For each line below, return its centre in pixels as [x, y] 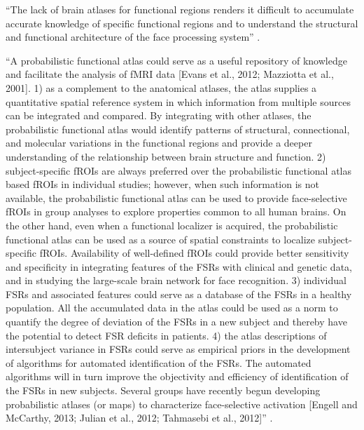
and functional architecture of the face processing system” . [133, 37]
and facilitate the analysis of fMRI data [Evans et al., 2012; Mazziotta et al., [170, 74]
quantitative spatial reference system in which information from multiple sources [178, 101]
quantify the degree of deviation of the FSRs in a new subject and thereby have [176, 322]
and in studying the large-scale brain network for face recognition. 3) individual [176, 280]
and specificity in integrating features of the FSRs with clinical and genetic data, [179, 266]
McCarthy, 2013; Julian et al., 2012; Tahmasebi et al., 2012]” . [139, 418]
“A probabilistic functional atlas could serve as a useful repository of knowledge [176, 60]
